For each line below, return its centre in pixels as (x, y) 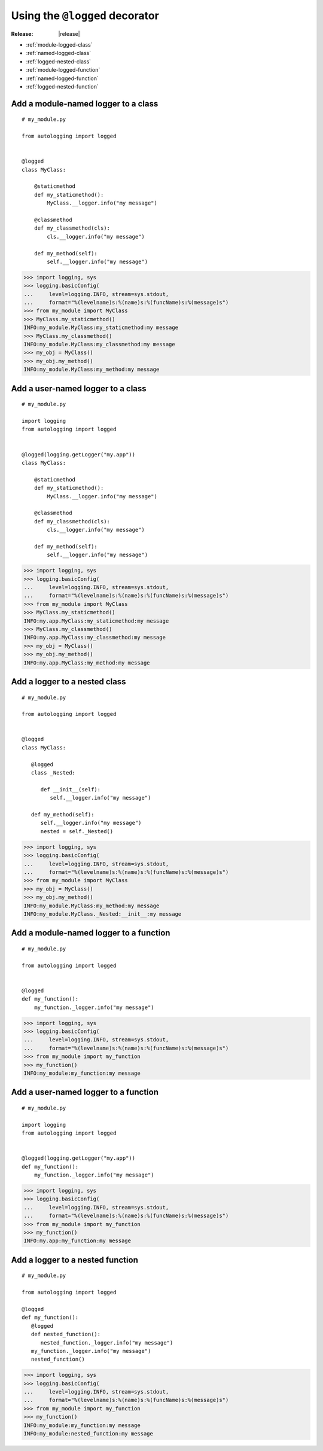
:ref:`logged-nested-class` (59, 61)
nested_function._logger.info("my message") (107, 1342)
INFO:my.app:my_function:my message (77, 1241)
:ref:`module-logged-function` (63, 70)
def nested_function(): (66, 1334)
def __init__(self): (71, 789)
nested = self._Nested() (77, 831)
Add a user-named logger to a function (85, 1092)
